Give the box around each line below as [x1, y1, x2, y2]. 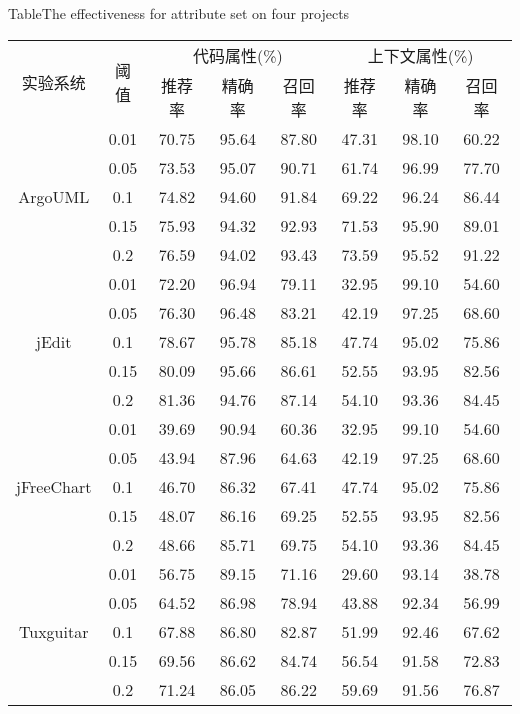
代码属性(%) [192, 43, 283, 67]
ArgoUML [18, 184, 90, 208]
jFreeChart [16, 474, 92, 498]
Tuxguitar [19, 619, 89, 643]
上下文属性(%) [367, 43, 474, 67]
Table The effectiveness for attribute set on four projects [8, 3, 350, 23]
